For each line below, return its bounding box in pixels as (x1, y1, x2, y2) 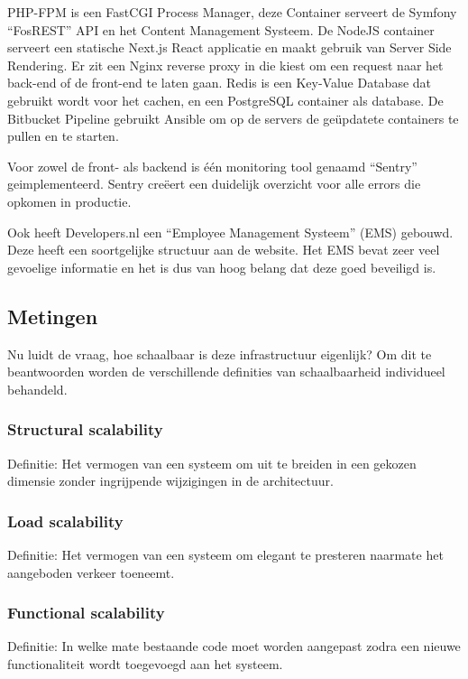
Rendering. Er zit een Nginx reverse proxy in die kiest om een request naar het (7, 55, 444, 74)
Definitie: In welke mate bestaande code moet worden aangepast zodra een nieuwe (7, 637, 461, 656)
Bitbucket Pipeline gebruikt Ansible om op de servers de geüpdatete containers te (7, 108, 459, 127)
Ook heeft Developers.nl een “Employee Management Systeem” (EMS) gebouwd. (7, 222, 454, 241)
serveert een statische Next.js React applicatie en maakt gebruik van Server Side (7, 38, 452, 57)
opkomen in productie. (7, 191, 132, 210)
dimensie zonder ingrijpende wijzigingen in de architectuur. (7, 471, 334, 490)
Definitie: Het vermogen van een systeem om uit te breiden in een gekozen (7, 453, 417, 472)
